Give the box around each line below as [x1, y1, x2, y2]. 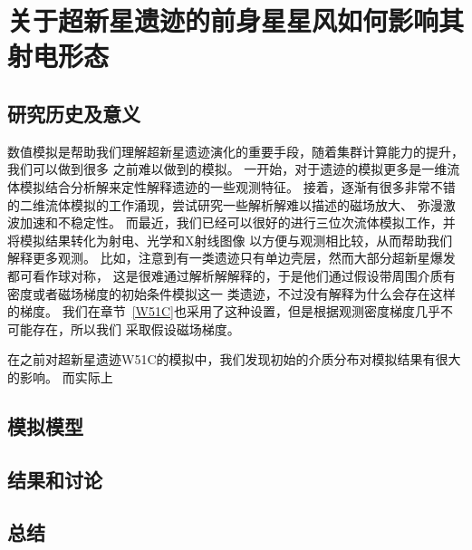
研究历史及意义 [7, 99, 140, 127]
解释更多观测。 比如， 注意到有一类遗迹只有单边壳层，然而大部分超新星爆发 [7, 248, 456, 267]
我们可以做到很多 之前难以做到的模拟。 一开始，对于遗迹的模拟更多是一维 [7, 159, 448, 179]
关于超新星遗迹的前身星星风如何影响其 [7, 2, 465, 39]
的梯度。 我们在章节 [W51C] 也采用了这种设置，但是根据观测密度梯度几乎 [7, 302, 440, 321]
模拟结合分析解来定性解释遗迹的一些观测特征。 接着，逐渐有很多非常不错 [19, 177, 456, 196]
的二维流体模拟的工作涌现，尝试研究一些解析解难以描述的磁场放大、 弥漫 [7, 195, 443, 214]
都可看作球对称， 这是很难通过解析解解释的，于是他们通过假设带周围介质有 [7, 265, 456, 285]
